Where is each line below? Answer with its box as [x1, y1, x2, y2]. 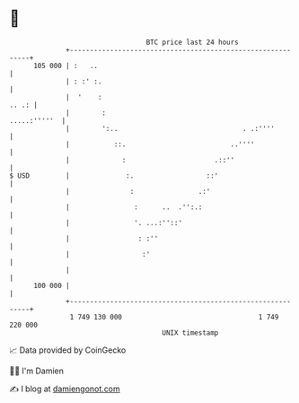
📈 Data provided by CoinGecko [9, 345, 127, 355]
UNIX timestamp [162, 328, 219, 337]
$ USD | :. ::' [9, 171, 219, 180]
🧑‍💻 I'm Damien [9, 365, 65, 376]
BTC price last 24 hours [145, 38, 240, 47]
